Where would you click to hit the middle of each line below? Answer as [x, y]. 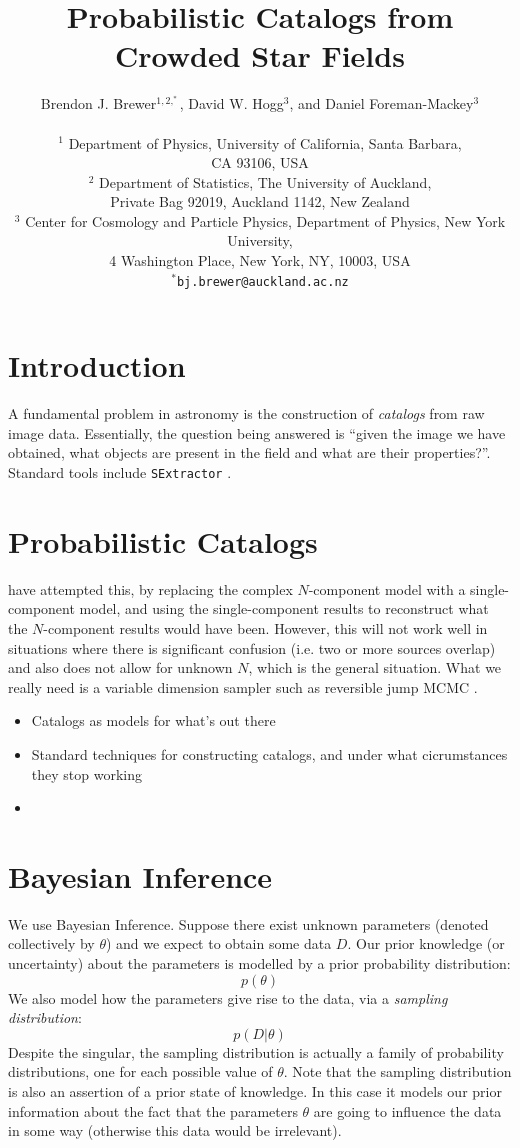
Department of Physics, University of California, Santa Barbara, [265, 142]
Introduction [97, 365]
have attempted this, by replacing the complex [150, 588]
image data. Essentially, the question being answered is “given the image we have [257, 432]
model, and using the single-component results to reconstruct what [284, 608]
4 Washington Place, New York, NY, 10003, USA [260, 260]
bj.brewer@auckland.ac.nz [262, 281]
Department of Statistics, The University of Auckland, [265, 181]
